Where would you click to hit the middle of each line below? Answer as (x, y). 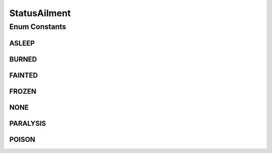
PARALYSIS (28, 123)
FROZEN (23, 91)
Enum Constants (38, 27)
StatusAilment (40, 13)
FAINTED (23, 75)
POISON (22, 139)
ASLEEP (22, 43)
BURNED (23, 59)
